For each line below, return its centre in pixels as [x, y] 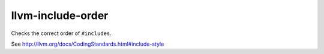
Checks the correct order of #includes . [61, 33]
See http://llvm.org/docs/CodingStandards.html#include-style [88, 44]
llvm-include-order [60, 15]
